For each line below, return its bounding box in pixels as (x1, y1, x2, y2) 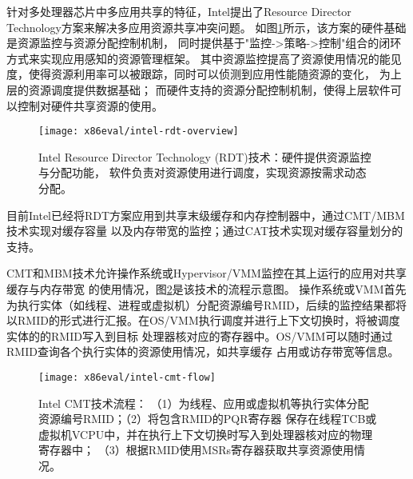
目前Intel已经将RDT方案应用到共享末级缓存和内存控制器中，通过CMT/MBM (6, 206, 405, 223)
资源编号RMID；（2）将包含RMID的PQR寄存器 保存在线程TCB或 (38, 410, 377, 427)
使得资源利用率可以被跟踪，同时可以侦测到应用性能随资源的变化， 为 (28, 66, 391, 82)
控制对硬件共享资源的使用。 (17, 97, 163, 114)
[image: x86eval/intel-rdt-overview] (38, 126, 239, 138)
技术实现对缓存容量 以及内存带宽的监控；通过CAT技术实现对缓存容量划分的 (6, 222, 403, 239)
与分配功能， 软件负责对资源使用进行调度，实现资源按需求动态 (38, 164, 367, 181)
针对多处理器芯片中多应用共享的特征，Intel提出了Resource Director (6, 3, 351, 19)
